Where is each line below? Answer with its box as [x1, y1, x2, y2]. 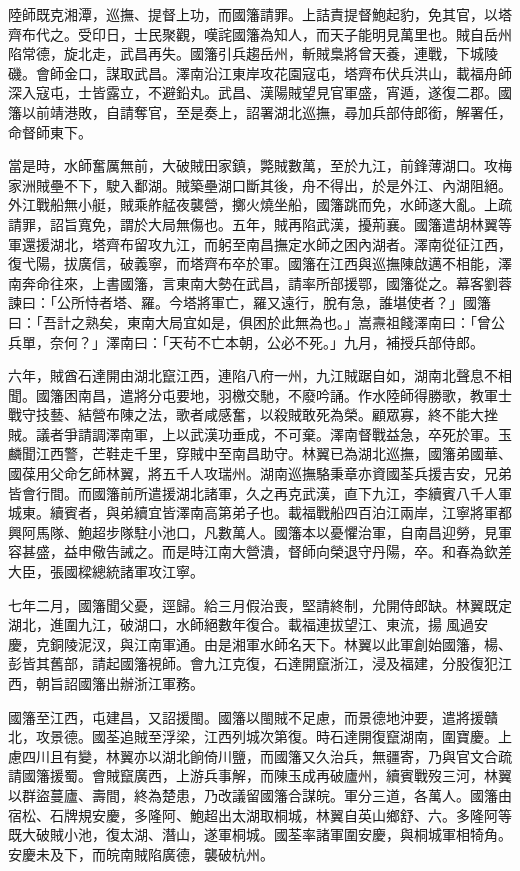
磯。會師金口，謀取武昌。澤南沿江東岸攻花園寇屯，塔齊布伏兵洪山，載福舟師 [8, 62, 512, 83]
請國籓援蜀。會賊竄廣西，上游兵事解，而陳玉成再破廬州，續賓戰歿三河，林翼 [8, 765, 512, 786]
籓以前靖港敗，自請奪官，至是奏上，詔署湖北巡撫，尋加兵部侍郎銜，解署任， [8, 101, 512, 122]
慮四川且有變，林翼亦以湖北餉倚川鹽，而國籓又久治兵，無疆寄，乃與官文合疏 [8, 745, 512, 766]
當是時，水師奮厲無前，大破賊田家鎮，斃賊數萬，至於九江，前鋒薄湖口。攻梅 [8, 155, 512, 176]
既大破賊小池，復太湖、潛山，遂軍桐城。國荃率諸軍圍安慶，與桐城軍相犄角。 [8, 824, 512, 845]
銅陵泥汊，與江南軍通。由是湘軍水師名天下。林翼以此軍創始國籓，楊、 [49, 633, 512, 654]
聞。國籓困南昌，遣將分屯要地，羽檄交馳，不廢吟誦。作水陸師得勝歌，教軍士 [8, 384, 512, 405]
